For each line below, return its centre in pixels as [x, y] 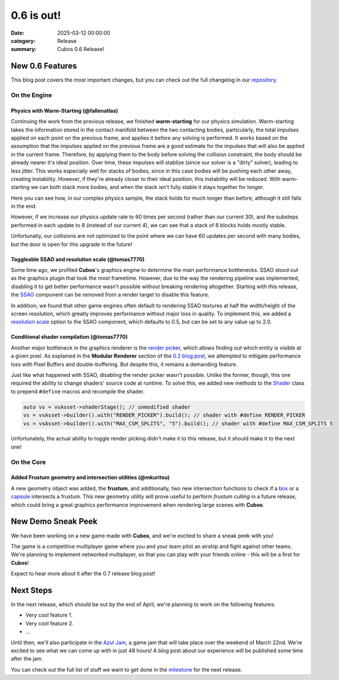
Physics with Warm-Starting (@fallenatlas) [65, 110]
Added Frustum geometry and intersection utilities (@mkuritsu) [90, 477]
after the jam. [27, 659]
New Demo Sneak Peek [54, 522]
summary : [24, 49]
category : [23, 41]
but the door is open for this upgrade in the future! [72, 244]
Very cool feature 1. [49, 615]
